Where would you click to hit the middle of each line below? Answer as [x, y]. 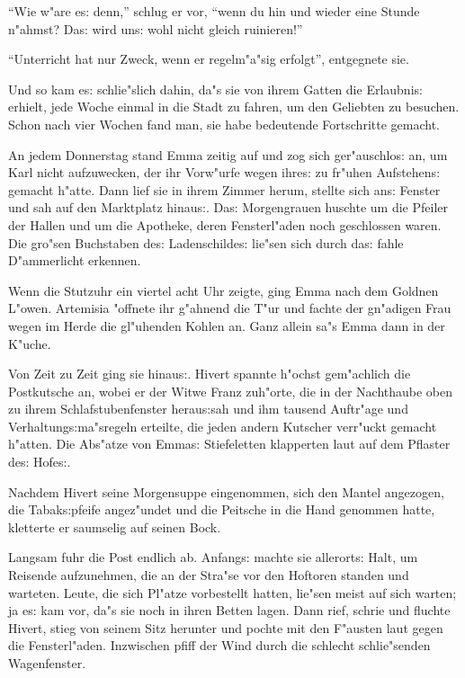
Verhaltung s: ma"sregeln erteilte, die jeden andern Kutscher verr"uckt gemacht [223, 426]
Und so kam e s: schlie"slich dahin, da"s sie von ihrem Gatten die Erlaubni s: [215, 89]
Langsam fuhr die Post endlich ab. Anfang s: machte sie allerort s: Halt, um [213, 557]
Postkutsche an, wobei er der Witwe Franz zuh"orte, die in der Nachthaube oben [231, 391]
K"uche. [30, 343]
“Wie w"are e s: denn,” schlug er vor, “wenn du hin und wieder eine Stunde [214, 11]
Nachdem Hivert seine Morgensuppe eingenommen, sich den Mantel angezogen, [226, 491]
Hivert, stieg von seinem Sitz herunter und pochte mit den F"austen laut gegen [226, 627]
